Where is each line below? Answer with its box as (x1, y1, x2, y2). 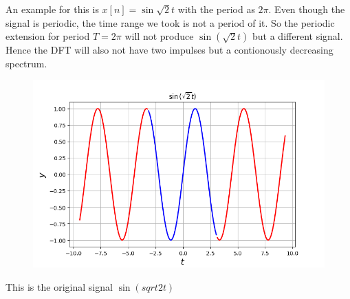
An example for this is (6, 2, 99, 16)
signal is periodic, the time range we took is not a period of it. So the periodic (6, 15, 335, 30)
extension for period (6, 29, 90, 43)
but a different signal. (252, 29, 343, 43)
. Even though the (268, 2, 345, 16)
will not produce (124, 29, 194, 43)
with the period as (177, 2, 255, 16)
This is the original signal (6, 279, 113, 294)
